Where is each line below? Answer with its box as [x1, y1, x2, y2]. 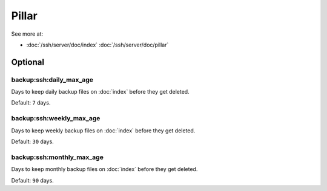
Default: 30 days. [11, 138, 54, 145]
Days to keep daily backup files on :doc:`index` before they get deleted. [11, 88, 190, 95]
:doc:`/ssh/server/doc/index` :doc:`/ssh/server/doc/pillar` [26, 41, 169, 48]
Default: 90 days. [11, 176, 54, 184]
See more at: [11, 30, 44, 37]
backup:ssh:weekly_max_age [11, 114, 101, 123]
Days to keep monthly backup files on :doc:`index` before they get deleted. [11, 166, 198, 173]
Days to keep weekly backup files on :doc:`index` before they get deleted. [11, 127, 196, 134]
